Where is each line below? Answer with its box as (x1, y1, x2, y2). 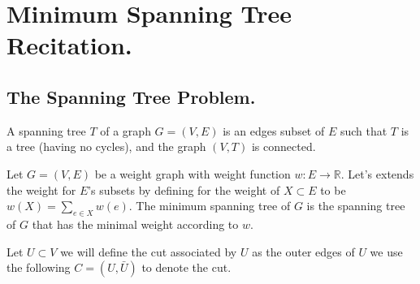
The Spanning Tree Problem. (6, 84, 256, 109)
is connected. (251, 138, 316, 155)
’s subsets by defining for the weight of (88, 181, 280, 198)
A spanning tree (6, 122, 86, 139)
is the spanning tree (306, 197, 405, 214)
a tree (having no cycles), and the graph (6, 138, 206, 155)
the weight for (6, 181, 76, 198)
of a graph (100, 122, 151, 139)
